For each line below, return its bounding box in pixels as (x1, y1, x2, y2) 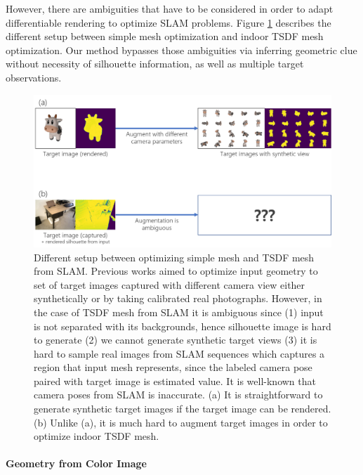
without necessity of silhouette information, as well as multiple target (6, 56, 304, 71)
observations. (6, 70, 62, 84)
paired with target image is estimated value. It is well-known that (34, 373, 316, 388)
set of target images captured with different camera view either (34, 277, 305, 292)
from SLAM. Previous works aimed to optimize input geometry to (34, 263, 318, 278)
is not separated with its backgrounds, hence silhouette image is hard (34, 318, 331, 333)
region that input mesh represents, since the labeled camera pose (34, 360, 312, 375)
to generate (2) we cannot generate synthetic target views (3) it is (34, 332, 317, 347)
